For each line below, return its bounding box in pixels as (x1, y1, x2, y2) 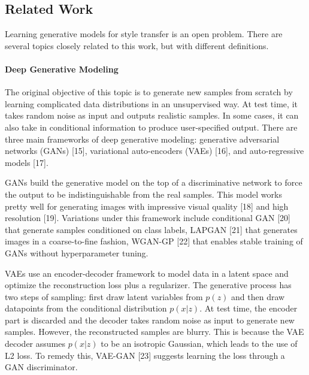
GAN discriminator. (5, 361, 78, 373)
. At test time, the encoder (199, 302, 298, 314)
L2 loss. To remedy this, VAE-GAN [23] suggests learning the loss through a (5, 349, 285, 361)
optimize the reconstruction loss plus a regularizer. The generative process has (5, 279, 292, 291)
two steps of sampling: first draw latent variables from (5, 290, 203, 303)
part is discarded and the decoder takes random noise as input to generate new (5, 313, 295, 326)
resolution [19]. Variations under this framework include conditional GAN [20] (5, 211, 290, 224)
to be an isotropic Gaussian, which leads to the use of (101, 337, 298, 350)
